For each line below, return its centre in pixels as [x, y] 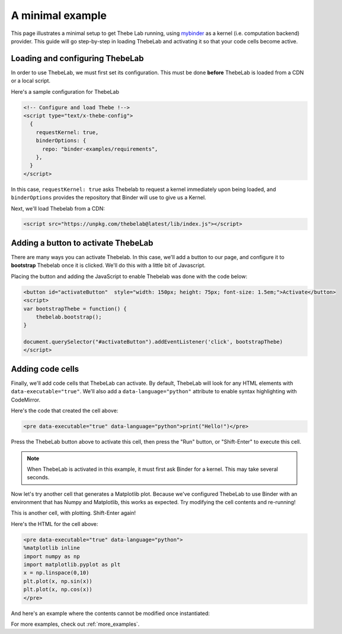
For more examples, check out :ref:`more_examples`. [75, 624]
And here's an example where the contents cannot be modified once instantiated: [111, 613]
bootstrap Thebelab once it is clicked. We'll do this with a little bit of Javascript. [108, 265]
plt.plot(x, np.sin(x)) [58, 581]
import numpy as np [52, 556]
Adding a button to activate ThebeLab [82, 243]
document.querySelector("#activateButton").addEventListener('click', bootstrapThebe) [153, 342]
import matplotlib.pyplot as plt [72, 565]
